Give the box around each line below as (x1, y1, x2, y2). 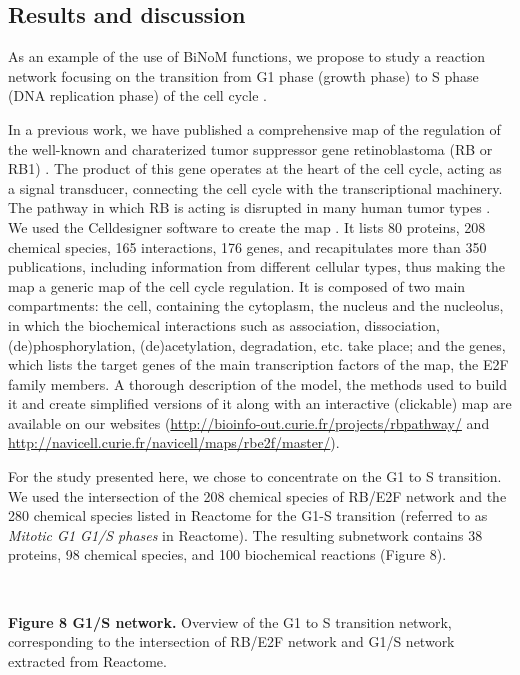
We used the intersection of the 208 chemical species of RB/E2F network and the (8, 485, 507, 506)
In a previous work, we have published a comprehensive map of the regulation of (8, 118, 501, 139)
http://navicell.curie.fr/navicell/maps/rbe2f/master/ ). (8, 432, 340, 453)
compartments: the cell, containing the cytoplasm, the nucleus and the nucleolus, (8, 295, 504, 316)
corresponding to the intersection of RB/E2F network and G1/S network (8, 631, 455, 652)
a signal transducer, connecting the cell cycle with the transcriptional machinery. (8, 177, 503, 198)
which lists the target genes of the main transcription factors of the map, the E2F (8, 354, 509, 375)
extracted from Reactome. (8, 650, 167, 671)
